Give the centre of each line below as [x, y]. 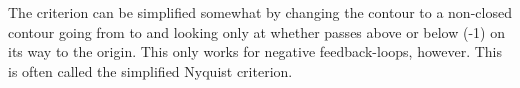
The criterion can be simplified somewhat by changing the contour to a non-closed [260, 12]
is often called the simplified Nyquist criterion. [150, 70]
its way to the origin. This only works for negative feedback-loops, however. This [255, 51]
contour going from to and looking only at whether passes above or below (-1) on [256, 31]
